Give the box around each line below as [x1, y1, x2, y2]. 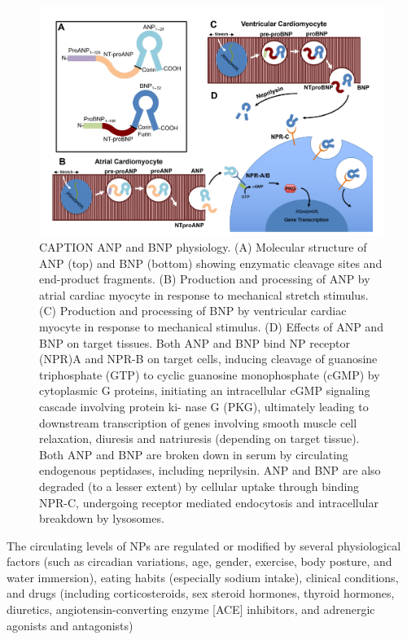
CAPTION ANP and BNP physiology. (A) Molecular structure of [39, 239, 367, 256]
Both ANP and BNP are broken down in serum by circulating [39, 445, 348, 462]
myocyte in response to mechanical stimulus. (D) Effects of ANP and [39, 318, 383, 335]
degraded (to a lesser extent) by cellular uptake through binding [39, 477, 360, 494]
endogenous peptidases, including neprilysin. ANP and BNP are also [39, 462, 381, 479]
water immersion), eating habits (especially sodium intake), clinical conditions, [7, 568, 399, 585]
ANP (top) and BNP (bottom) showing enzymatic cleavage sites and [39, 254, 383, 271]
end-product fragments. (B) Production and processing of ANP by [39, 270, 370, 287]
